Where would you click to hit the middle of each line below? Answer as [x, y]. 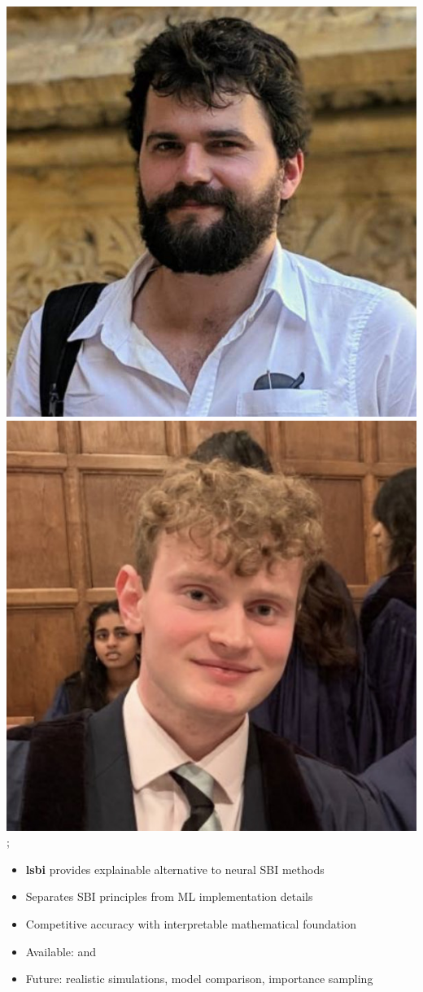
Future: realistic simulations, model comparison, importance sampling [199, 979]
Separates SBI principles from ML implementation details [169, 896]
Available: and [61, 951]
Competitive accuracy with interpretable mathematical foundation [191, 923]
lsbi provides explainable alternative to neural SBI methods [175, 869]
